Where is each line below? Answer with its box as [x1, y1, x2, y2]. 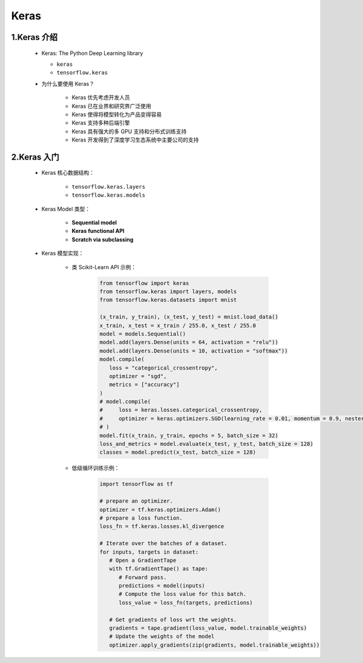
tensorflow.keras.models [71, 192, 145, 199]
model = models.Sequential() [99, 330, 186, 337]
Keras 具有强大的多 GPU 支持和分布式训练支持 [71, 128, 187, 135]
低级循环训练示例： [71, 465, 120, 472]
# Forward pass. [119, 573, 167, 581]
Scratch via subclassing [71, 236, 134, 243]
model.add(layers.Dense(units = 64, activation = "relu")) [99, 339, 278, 346]
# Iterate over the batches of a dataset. [99, 540, 227, 547]
